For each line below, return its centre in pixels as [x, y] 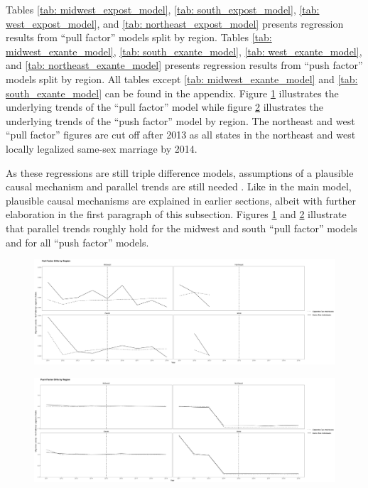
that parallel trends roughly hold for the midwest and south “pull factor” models [182, 228]
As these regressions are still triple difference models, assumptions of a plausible [180, 172]
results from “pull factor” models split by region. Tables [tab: [139, 37]
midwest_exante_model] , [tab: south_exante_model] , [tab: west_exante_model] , [184, 51]
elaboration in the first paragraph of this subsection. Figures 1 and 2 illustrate [176, 214]
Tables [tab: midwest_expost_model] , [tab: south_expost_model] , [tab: [163, 9]
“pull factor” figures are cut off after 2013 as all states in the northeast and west [181, 135]
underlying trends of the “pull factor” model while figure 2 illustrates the [164, 107]
